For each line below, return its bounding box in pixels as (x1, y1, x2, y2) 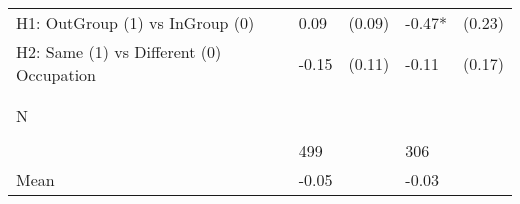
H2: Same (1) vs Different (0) (16, 40, 222, 63)
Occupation (16, 63, 97, 86)
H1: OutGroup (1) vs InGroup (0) (16, 11, 255, 34)
